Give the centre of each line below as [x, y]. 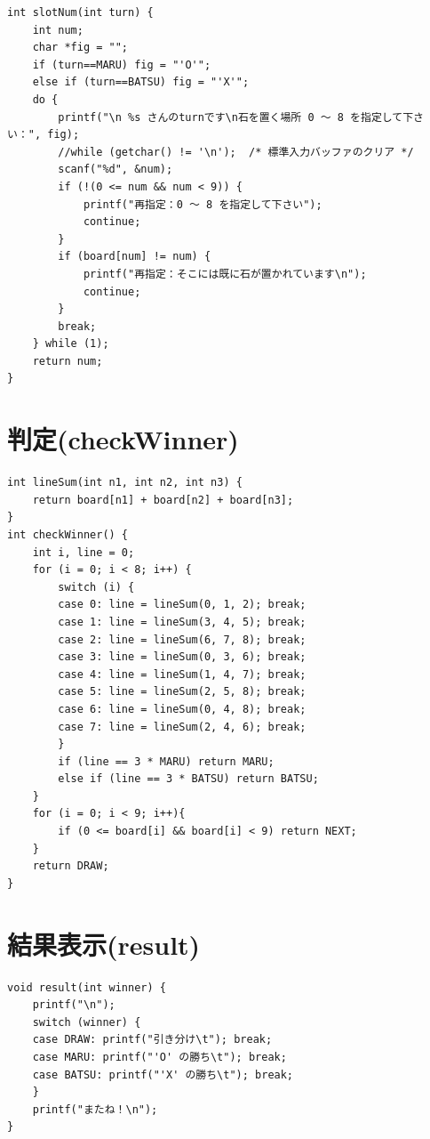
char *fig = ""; [80, 48]
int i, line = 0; [84, 552]
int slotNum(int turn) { [80, 12]
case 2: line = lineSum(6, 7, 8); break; [182, 639]
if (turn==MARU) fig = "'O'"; [122, 65]
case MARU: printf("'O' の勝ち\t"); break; [159, 1057]
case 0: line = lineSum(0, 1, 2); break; [182, 605]
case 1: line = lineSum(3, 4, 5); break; [182, 622]
